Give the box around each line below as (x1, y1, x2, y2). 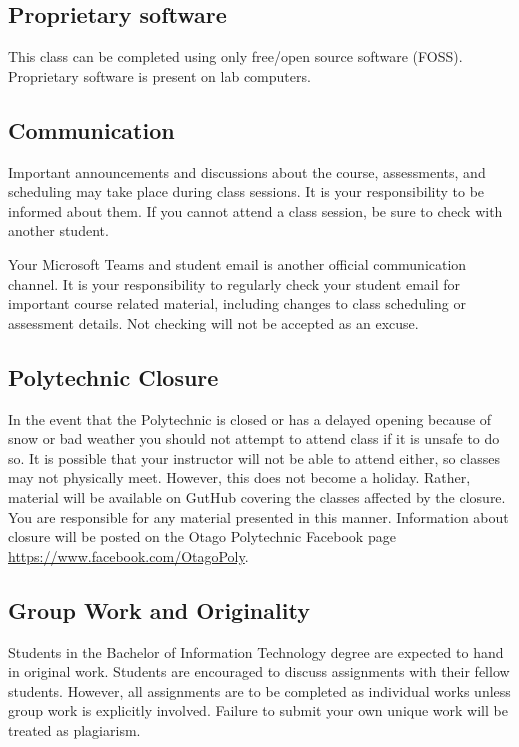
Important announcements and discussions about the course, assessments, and (8, 161, 486, 182)
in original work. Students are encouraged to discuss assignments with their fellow (8, 661, 510, 682)
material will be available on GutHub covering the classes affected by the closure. (8, 486, 506, 507)
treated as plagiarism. (8, 719, 141, 740)
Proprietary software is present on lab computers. (8, 65, 311, 86)
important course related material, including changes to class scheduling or (8, 293, 466, 314)
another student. (8, 220, 109, 241)
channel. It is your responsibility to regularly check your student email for (8, 273, 461, 294)
